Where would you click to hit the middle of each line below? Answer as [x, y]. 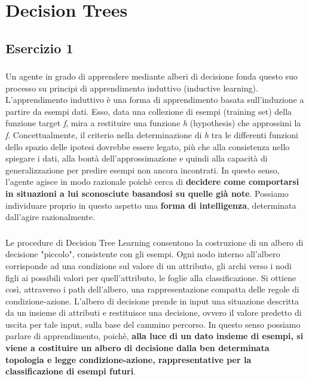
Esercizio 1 [39, 48]
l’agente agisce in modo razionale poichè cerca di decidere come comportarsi [152, 182]
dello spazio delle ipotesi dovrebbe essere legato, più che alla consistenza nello [148, 146]
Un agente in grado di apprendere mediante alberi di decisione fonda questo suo [152, 76]
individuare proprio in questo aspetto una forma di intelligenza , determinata [151, 205]
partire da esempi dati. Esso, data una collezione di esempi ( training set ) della [149, 111]
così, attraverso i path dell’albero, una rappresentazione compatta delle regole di [152, 289]
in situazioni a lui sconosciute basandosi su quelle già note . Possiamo [147, 193]
